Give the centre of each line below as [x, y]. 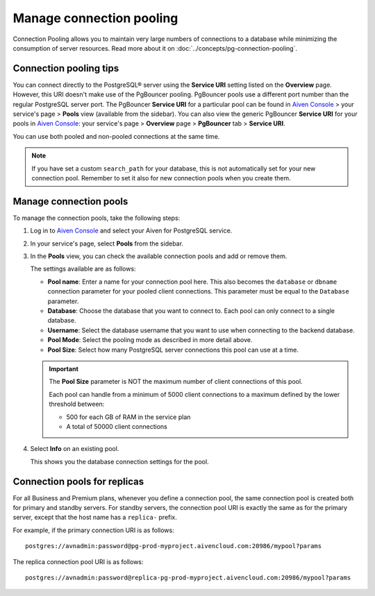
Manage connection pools [70, 201]
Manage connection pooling [95, 18]
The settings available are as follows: [83, 269]
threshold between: [77, 404]
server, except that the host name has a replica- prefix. [95, 518]
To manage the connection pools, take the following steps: [97, 218]
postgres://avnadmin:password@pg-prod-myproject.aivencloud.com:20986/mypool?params [174, 546]
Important [64, 368]
